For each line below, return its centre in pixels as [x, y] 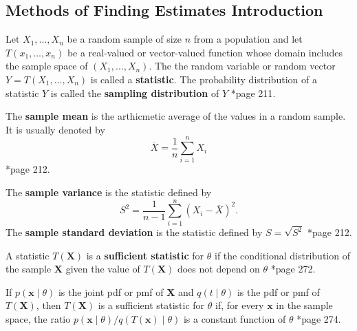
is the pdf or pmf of [278, 291]
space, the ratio [38, 319]
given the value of [103, 269]
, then [48, 305]
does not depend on [218, 269]
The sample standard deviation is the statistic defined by [134, 232]
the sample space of [47, 66]
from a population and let [248, 39]
